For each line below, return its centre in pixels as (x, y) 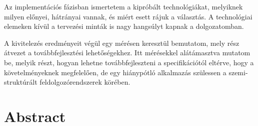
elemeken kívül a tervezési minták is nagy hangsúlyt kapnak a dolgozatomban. (124, 26)
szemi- (238, 72)
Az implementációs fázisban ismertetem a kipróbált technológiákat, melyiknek (123, 6)
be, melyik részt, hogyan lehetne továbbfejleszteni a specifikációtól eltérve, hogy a (129, 62)
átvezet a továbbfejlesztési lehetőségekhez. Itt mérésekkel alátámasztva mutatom (127, 53)
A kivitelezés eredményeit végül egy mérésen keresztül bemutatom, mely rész (122, 43)
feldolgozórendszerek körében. (85, 82)
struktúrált (21, 82)
